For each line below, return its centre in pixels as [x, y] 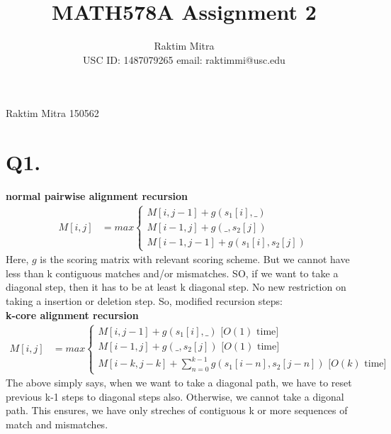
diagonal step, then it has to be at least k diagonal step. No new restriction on [176, 287]
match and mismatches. [57, 424]
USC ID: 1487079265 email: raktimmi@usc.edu [184, 59]
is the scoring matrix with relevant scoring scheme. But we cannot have [195, 259]
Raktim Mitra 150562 [52, 113]
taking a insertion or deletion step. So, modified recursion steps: [144, 301]
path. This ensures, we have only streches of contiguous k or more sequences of [177, 410]
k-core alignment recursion [72, 315]
